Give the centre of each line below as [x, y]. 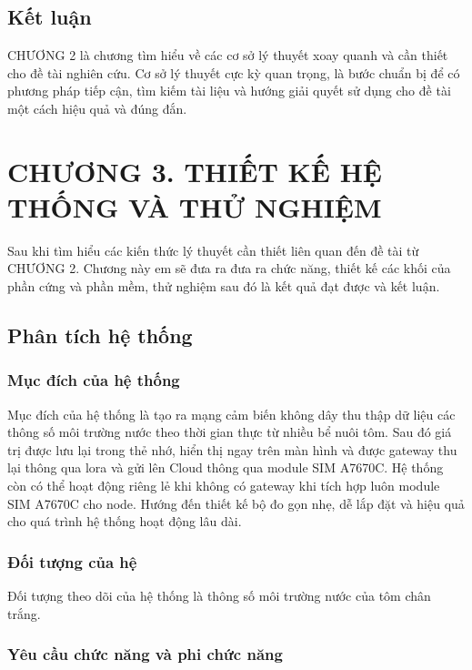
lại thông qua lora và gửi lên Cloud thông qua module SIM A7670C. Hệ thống [226, 467]
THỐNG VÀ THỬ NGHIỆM [195, 206]
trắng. [24, 613]
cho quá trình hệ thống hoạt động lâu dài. [125, 521]
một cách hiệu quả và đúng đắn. [97, 108]
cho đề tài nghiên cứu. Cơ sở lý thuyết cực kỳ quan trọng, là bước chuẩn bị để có [234, 72]
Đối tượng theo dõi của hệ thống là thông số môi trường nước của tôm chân [219, 596]
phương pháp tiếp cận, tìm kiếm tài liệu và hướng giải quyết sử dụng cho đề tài [229, 91]
